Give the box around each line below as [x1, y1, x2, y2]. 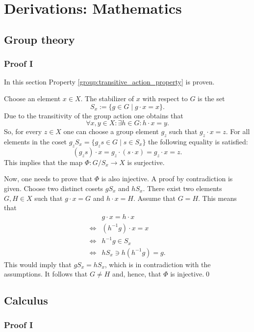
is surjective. [127, 157, 165, 167]
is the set [198, 93, 225, 103]
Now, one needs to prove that [4, 173, 93, 184]
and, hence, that [112, 269, 161, 279]
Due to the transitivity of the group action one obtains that [4, 110, 183, 120]
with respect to [142, 93, 188, 103]
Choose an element [4, 93, 61, 103]
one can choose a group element [63, 126, 159, 137]
